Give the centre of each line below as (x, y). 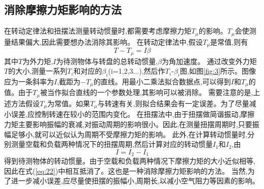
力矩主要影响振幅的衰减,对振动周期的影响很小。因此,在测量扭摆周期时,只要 (128, 124)
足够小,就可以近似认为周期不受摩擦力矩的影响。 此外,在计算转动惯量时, (129, 134)
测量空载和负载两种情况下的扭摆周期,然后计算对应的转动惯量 (112, 144)
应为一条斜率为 (29, 81)
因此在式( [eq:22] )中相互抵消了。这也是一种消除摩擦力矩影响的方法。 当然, (126, 170)
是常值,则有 (229, 41)
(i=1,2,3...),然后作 (137, 71)
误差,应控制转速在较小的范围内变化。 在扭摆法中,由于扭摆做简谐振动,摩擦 (133, 114)
